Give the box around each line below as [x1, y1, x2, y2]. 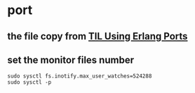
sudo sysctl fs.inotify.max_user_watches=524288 [7, 73, 152, 80]
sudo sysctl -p [7, 79, 52, 86]
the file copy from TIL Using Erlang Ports [7, 30, 188, 42]
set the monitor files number [7, 54, 135, 66]
